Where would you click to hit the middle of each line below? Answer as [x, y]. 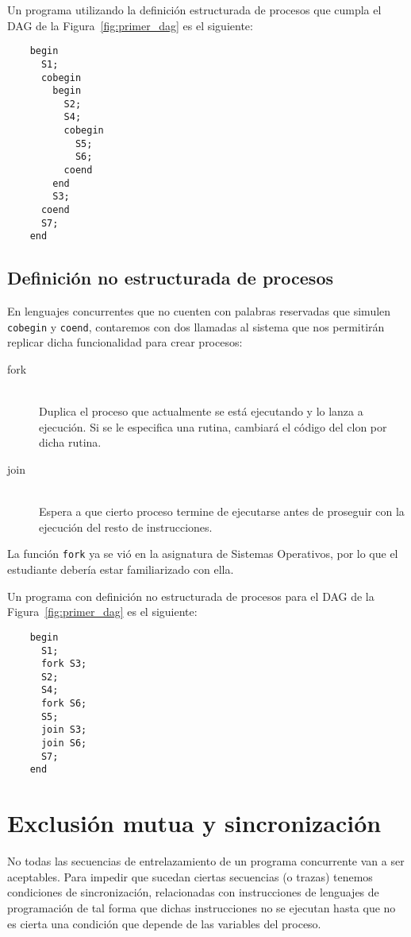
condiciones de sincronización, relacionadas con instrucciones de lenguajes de [193, 892]
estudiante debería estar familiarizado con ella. [121, 569]
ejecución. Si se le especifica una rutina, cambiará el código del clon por [213, 426]
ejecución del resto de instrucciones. [126, 527]
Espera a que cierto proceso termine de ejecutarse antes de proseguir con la [222, 511]
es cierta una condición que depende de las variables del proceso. [164, 923]
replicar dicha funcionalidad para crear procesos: [125, 342]
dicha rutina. [70, 442]
